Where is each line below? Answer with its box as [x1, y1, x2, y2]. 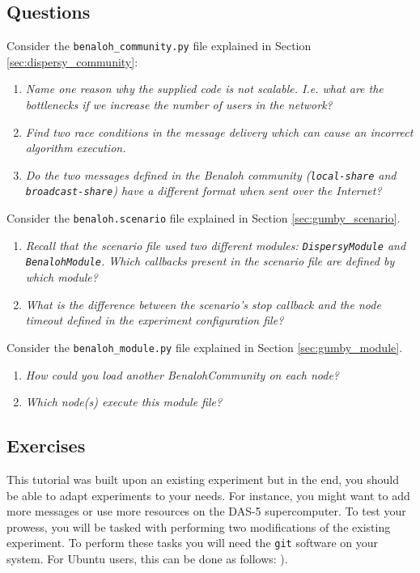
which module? [25, 269, 98, 286]
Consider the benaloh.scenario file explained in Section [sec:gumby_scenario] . [6, 210, 401, 227]
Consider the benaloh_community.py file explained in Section [6, 37, 312, 54]
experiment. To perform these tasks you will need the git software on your [6, 534, 379, 551]
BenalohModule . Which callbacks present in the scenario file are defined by [25, 253, 395, 270]
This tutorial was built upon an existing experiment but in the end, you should [6, 470, 400, 487]
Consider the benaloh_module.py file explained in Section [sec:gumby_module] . [6, 338, 403, 355]
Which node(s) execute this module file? [25, 393, 223, 410]
